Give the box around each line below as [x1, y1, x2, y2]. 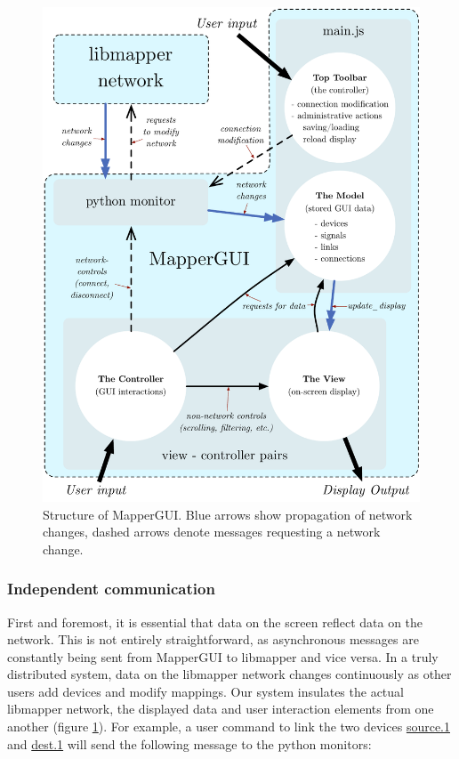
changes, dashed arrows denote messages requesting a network [43, 522, 381, 541]
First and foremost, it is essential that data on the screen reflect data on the [7, 612, 423, 631]
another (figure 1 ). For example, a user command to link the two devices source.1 [7, 717, 450, 736]
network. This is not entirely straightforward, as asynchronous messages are [7, 630, 419, 649]
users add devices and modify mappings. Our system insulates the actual [7, 682, 404, 700]
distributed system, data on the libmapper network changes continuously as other [7, 665, 452, 683]
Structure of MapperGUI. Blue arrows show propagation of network [43, 505, 413, 523]
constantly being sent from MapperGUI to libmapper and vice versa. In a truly [7, 647, 439, 666]
